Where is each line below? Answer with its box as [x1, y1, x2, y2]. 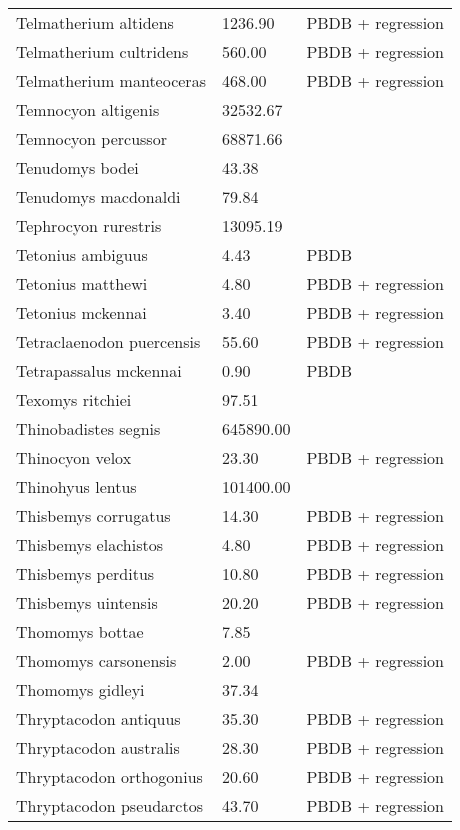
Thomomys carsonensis [16, 649, 177, 672]
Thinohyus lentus [16, 475, 137, 498]
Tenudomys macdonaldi [16, 185, 181, 208]
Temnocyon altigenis [16, 98, 160, 121]
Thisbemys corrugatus [16, 504, 171, 527]
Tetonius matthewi [16, 272, 148, 295]
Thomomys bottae [16, 620, 144, 643]
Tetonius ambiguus [16, 243, 148, 266]
